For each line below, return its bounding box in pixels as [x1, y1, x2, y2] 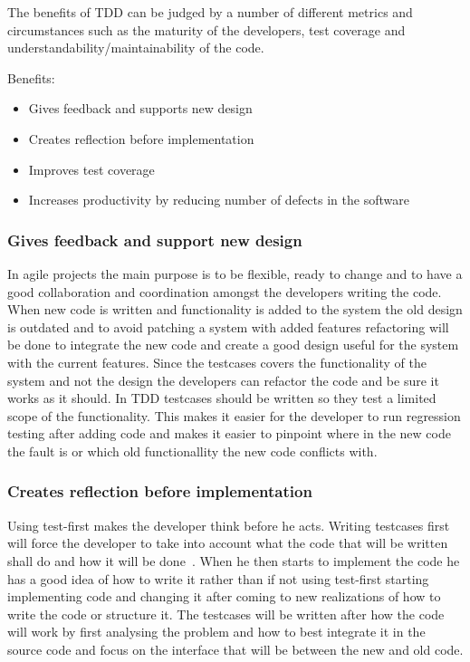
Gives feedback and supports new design [28, 99, 253, 118]
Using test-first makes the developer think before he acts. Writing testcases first [7, 515, 450, 534]
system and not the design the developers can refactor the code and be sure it [7, 370, 439, 389]
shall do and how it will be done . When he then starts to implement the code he [7, 551, 460, 570]
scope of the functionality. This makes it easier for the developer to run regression [7, 406, 461, 425]
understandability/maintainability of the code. [7, 38, 264, 57]
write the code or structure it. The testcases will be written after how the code [7, 604, 445, 623]
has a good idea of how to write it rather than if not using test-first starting [7, 569, 429, 588]
